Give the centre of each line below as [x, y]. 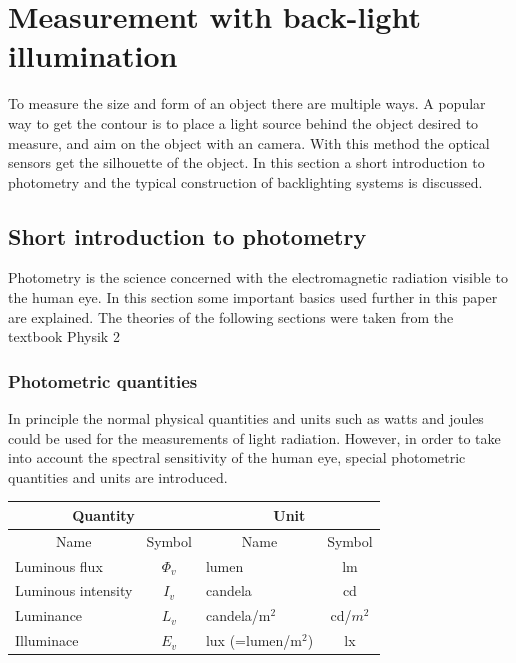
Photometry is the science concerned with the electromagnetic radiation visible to [258, 277]
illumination [93, 55]
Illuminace [47, 640]
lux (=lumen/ [248, 640]
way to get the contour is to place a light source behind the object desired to [243, 122]
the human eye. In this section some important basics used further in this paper [253, 297]
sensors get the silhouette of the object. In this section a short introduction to [246, 162]
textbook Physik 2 [64, 336]
